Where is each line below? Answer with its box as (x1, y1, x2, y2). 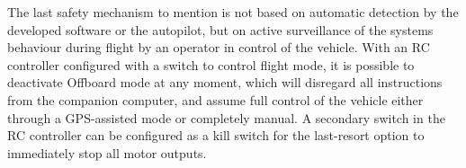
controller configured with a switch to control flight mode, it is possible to (7, 55, 415, 74)
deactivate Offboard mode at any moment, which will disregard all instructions (7, 73, 443, 92)
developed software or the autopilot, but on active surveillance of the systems (7, 20, 434, 39)
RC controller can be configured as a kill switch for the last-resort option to (7, 126, 425, 145)
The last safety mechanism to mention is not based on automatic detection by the (7, 3, 459, 21)
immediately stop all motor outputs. (7, 143, 207, 162)
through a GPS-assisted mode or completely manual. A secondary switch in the (7, 108, 445, 127)
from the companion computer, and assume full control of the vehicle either (7, 90, 424, 109)
